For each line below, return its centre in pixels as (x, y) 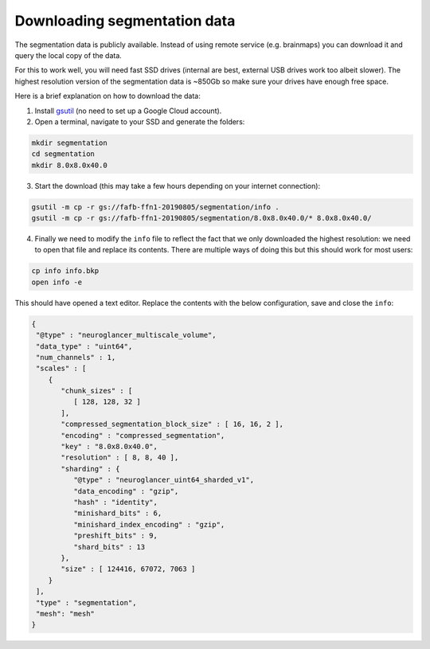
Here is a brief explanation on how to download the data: (107, 96)
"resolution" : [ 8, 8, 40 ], (120, 457)
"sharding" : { (90, 469)
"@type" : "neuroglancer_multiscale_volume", (126, 335)
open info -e (57, 282)
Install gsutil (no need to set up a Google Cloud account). (128, 111)
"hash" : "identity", (115, 502)
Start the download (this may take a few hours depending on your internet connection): (178, 186)
